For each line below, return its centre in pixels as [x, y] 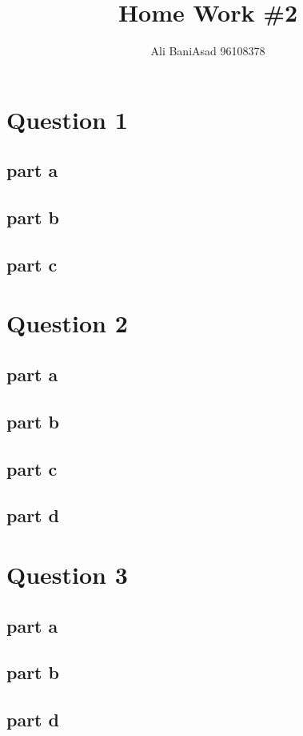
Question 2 [67, 323]
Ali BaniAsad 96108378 [208, 51]
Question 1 [67, 119]
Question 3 [67, 574]
